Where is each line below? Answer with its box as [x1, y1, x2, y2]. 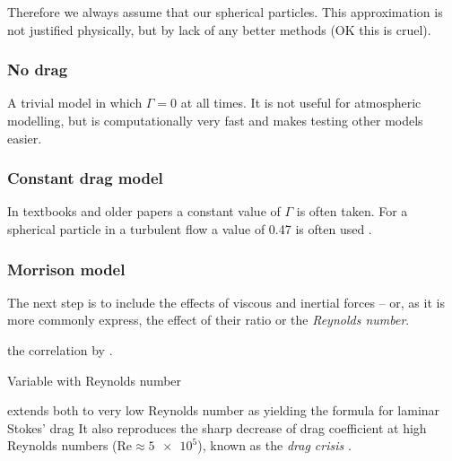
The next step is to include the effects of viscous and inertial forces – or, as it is [7, 292, 445, 311]
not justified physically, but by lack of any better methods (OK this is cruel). [7, 20, 431, 39]
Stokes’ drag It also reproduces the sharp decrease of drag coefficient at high [7, 418, 427, 437]
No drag [7, 58, 68, 81]
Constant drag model [7, 167, 163, 189]
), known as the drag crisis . [197, 436, 352, 455]
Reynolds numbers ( [7, 436, 117, 455]
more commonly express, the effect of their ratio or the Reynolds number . [7, 310, 410, 329]
